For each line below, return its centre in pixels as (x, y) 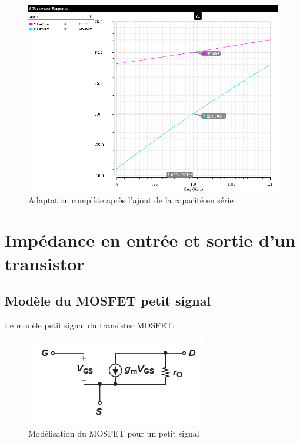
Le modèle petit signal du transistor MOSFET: (90, 325)
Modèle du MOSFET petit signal (108, 301)
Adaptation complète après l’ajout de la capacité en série (131, 199)
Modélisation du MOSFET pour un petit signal (114, 433)
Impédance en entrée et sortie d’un (150, 240)
